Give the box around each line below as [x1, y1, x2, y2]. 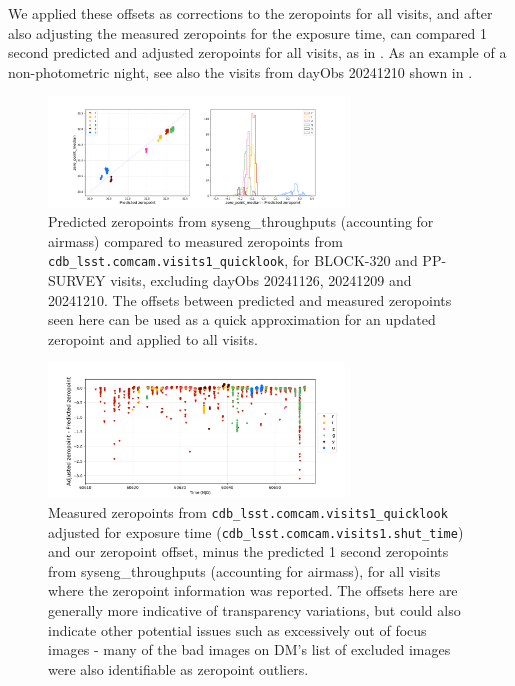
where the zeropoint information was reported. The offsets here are [48, 580, 458, 601]
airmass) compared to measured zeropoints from [48, 230, 343, 251]
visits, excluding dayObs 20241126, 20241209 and [110, 270, 412, 291]
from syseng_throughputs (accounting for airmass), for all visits [48, 560, 441, 581]
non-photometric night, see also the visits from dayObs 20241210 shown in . [8, 61, 473, 82]
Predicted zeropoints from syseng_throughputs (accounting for [48, 211, 434, 232]
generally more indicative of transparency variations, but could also [48, 599, 461, 620]
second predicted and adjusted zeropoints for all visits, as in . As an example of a [8, 42, 507, 63]
